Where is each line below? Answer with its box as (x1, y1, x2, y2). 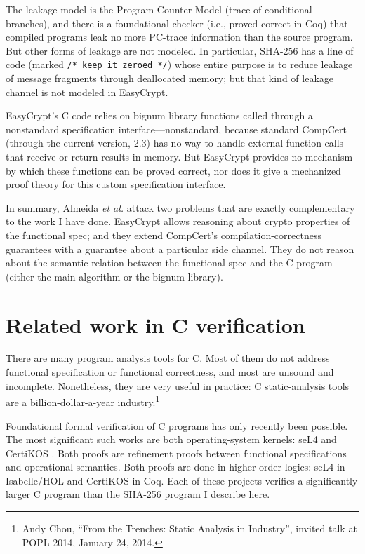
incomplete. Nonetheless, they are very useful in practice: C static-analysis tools (6, 378, 350, 393)
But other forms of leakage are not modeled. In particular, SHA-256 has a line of (6, 43, 354, 58)
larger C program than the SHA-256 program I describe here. (6, 487, 270, 501)
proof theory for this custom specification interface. (6, 177, 226, 191)
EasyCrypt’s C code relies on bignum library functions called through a (6, 108, 313, 123)
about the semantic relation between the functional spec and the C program (6, 255, 333, 270)
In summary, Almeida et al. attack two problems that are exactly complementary (6, 200, 355, 215)
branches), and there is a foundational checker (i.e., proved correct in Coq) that (6, 15, 348, 30)
